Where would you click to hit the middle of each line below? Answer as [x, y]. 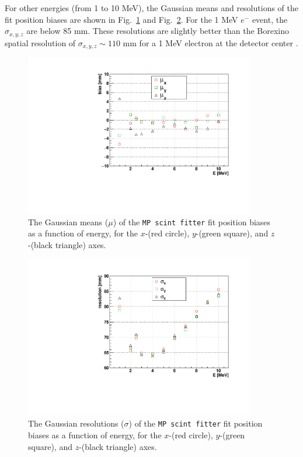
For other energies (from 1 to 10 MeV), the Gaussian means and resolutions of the [151, 8]
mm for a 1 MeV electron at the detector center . [210, 42]
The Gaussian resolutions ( [76, 423]
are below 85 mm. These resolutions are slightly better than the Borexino [158, 31]
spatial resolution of [40, 42]
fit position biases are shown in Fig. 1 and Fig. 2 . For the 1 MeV [121, 19]
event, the [270, 19]
